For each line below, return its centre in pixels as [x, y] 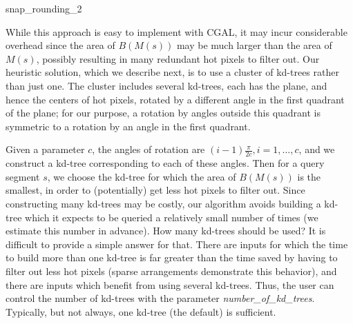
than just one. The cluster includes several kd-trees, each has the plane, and [166, 85]
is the [309, 176]
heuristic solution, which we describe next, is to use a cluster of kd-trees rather [172, 72]
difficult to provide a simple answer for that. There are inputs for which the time [177, 244]
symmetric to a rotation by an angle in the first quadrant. [128, 126]
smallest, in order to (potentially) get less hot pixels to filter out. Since [155, 190]
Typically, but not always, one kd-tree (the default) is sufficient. [141, 311]
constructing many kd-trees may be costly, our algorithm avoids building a [163, 203]
